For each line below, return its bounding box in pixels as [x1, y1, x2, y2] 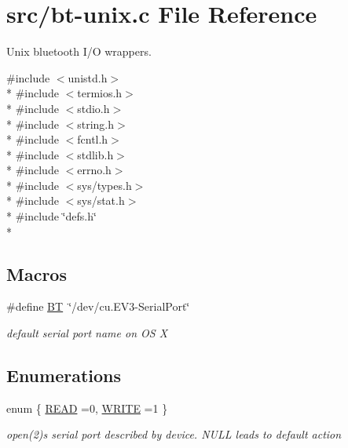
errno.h [77, 162, 112, 178]
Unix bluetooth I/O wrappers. [6, 43, 152, 60]
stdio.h [77, 100, 110, 116]
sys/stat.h [77, 192, 125, 209]
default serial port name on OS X [6, 325, 168, 341]
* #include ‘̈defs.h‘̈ [6, 208, 97, 224]
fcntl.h [77, 131, 108, 148]
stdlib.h [77, 146, 114, 162]
